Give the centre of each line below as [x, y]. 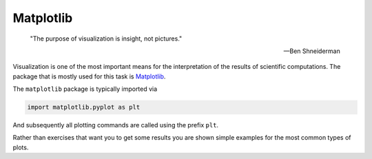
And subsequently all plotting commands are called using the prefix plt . [116, 125]
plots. [21, 147]
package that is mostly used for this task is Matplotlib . [89, 76]
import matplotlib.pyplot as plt [84, 107]
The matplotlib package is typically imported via [85, 89]
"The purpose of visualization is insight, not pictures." [106, 39]
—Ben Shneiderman [312, 51]
